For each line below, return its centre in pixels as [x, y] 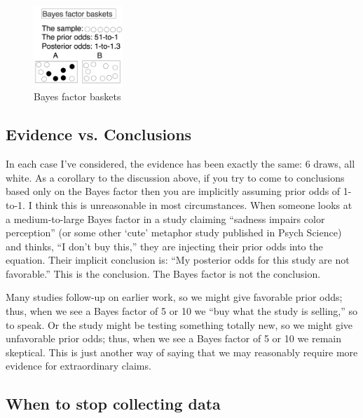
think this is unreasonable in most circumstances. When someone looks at [194, 204]
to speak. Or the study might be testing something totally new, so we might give [179, 324]
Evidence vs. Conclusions [99, 134]
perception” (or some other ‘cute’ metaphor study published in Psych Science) [174, 232]
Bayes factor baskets [77, 96]
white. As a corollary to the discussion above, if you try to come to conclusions [175, 177]
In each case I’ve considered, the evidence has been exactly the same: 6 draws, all [180, 164]
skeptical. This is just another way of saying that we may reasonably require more [182, 352]
